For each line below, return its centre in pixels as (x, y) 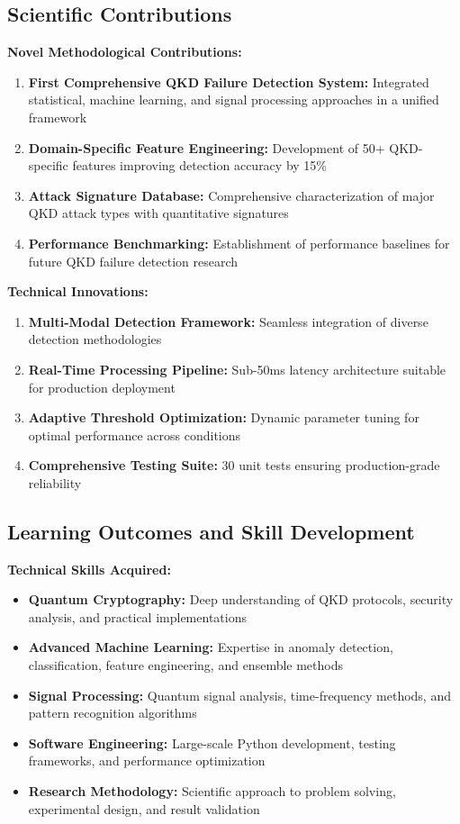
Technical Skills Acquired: (89, 569)
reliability (55, 482)
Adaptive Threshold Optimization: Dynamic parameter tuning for (224, 417)
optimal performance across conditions (135, 435)
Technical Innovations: (78, 291)
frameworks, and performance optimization (147, 761)
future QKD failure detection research (133, 261)
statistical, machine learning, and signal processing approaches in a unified (234, 100)
